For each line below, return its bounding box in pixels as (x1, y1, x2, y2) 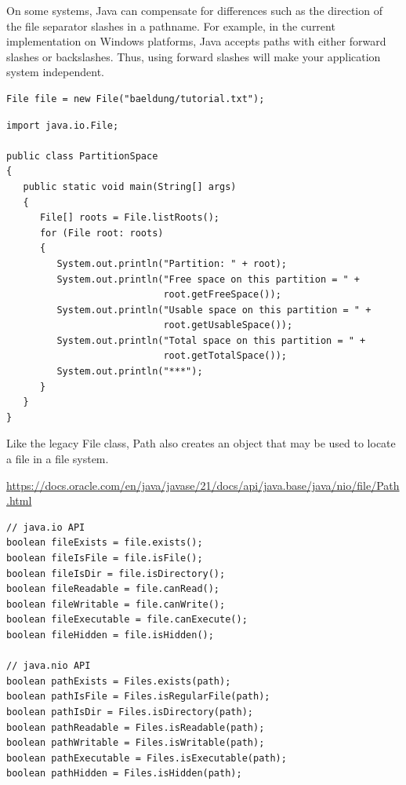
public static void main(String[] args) (23, 181, 237, 192)
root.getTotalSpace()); (163, 350, 287, 362)
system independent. (6, 64, 104, 80)
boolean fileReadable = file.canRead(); (6, 583, 220, 595)
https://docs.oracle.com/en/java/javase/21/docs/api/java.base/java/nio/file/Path (6, 476, 400, 493)
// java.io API (6, 521, 85, 533)
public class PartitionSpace (6, 150, 158, 162)
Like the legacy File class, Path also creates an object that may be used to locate (6, 435, 396, 451)
